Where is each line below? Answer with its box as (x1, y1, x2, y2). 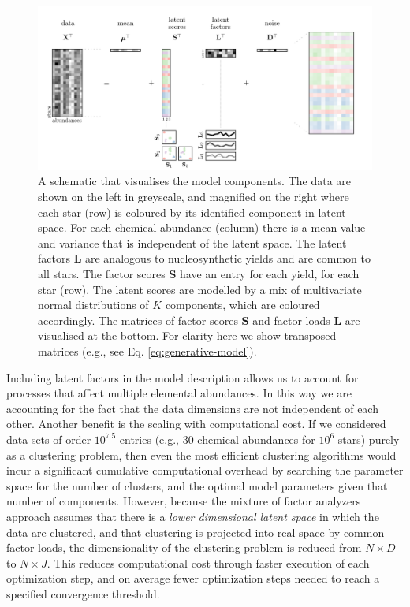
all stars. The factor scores (38, 266, 166, 282)
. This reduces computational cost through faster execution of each (47, 554, 370, 571)
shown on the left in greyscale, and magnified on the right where (38, 188, 349, 205)
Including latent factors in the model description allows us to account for (6, 369, 359, 385)
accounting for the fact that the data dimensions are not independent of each (6, 400, 378, 416)
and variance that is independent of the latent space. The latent (38, 234, 347, 251)
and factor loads (252, 311, 330, 328)
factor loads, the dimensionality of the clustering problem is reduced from (6, 539, 362, 556)
